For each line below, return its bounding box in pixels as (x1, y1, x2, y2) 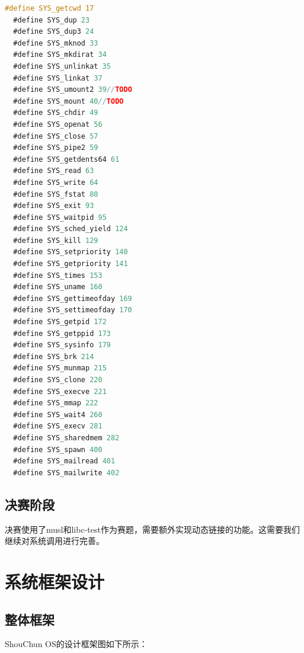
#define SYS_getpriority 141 (13, 260, 128, 268)
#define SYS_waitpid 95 (13, 213, 107, 222)
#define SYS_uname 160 (13, 283, 103, 292)
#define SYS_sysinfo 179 (13, 341, 111, 350)
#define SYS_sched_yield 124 (13, 225, 128, 233)
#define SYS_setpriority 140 (13, 248, 128, 257)
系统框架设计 (5, 569, 105, 593)
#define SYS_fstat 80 (13, 190, 98, 199)
